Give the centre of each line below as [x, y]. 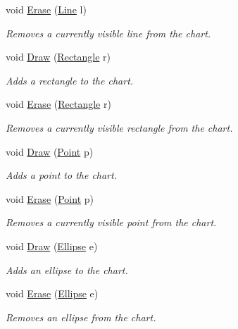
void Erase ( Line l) [46, 9]
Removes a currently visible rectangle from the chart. [119, 127]
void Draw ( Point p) [50, 151]
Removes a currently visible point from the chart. [111, 222]
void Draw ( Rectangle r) [58, 57]
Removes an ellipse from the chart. [81, 317]
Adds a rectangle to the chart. [70, 80]
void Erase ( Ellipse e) [52, 293]
